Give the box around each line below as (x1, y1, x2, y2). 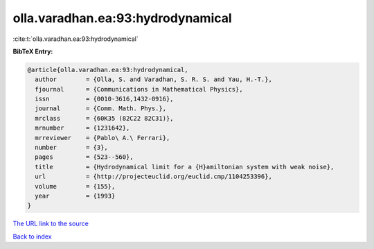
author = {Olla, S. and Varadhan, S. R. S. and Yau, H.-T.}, (35, 76, 273, 83)
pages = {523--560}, (35, 153, 134, 161)
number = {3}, (35, 144, 109, 152)
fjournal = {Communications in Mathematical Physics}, (35, 85, 243, 93)
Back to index (12, 232, 52, 241)
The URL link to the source (12, 219, 89, 228)
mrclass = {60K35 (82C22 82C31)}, (35, 114, 174, 122)
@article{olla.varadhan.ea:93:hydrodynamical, (27, 66, 188, 74)
